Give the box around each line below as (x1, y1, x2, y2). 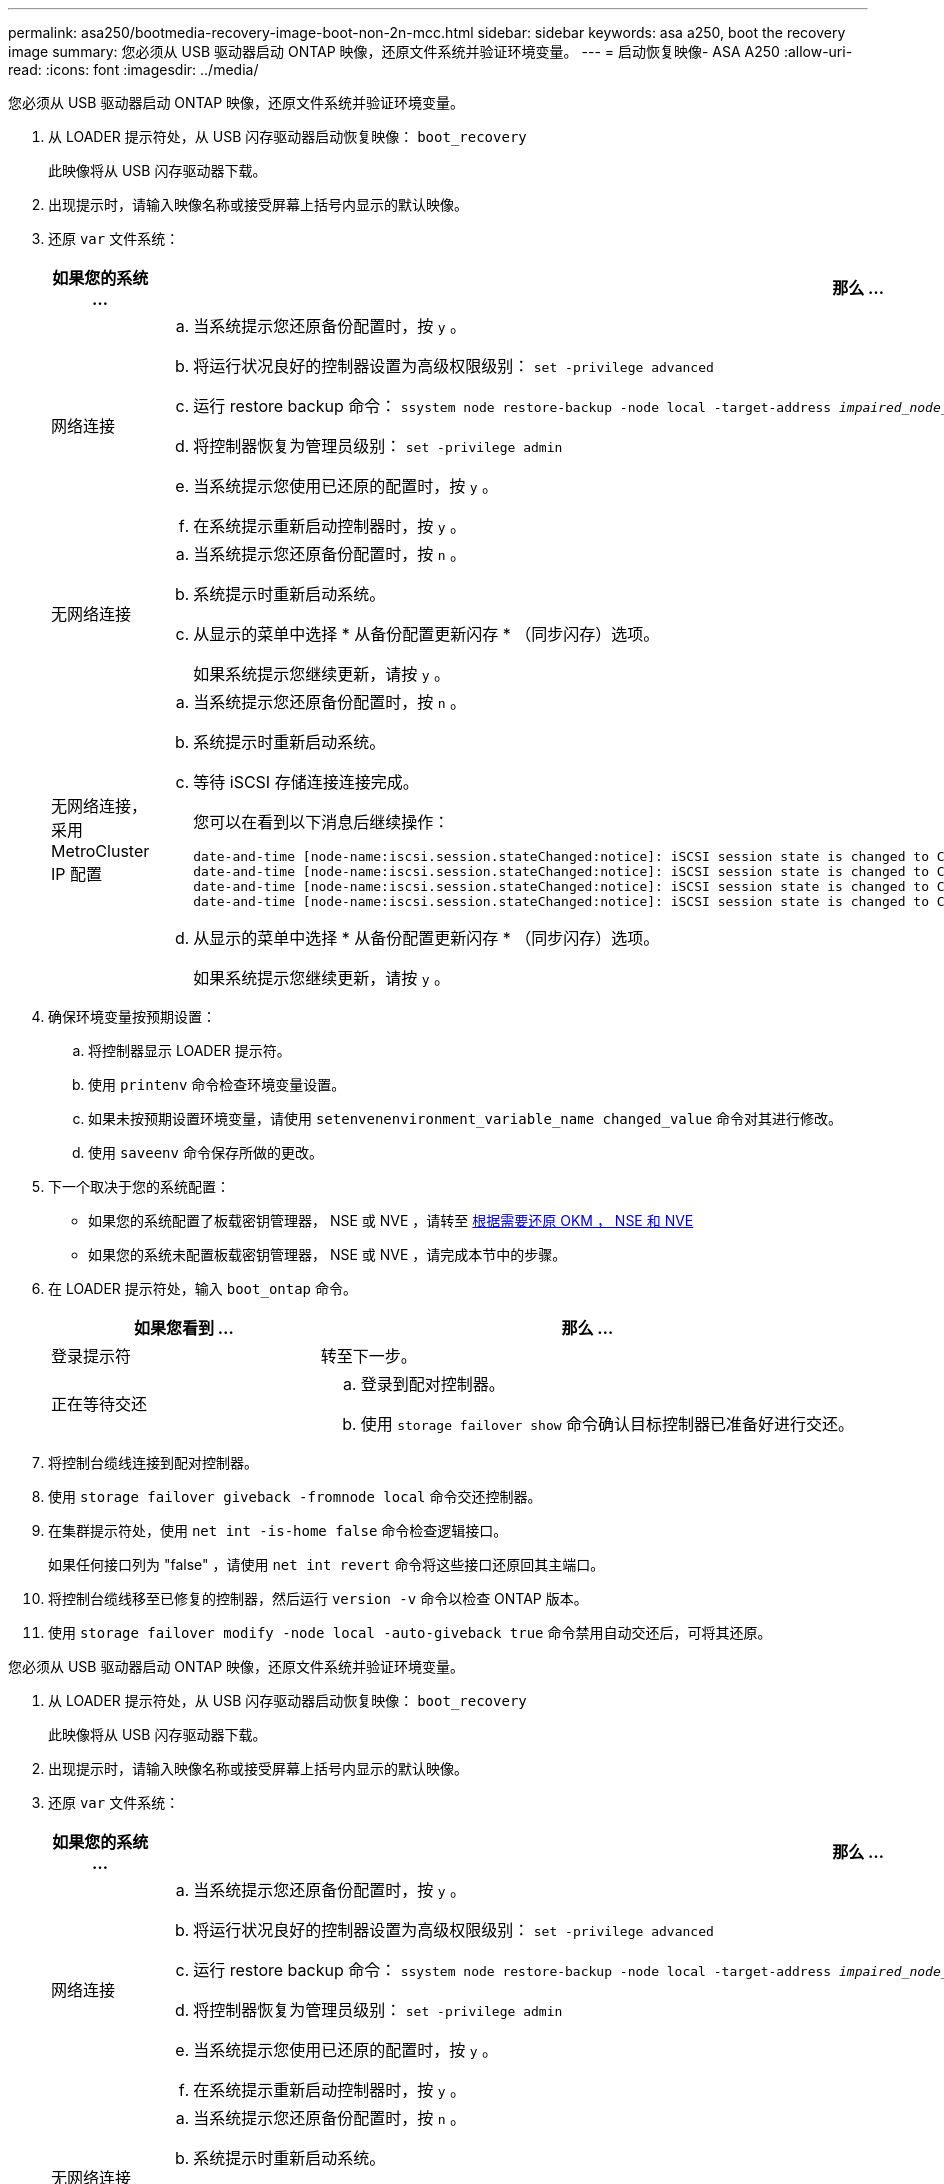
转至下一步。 (320, 1346, 417, 1366)
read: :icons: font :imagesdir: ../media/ (8, 61, 259, 78)
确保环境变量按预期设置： (48, 1008, 216, 1025)
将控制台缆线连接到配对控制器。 (48, 1454, 258, 1471)
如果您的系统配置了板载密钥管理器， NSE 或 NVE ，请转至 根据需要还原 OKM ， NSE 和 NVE (88, 1212, 694, 1229)
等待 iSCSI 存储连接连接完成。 (193, 772, 419, 792)
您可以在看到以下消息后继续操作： (193, 812, 450, 832)
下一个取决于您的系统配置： (48, 1178, 230, 1195)
